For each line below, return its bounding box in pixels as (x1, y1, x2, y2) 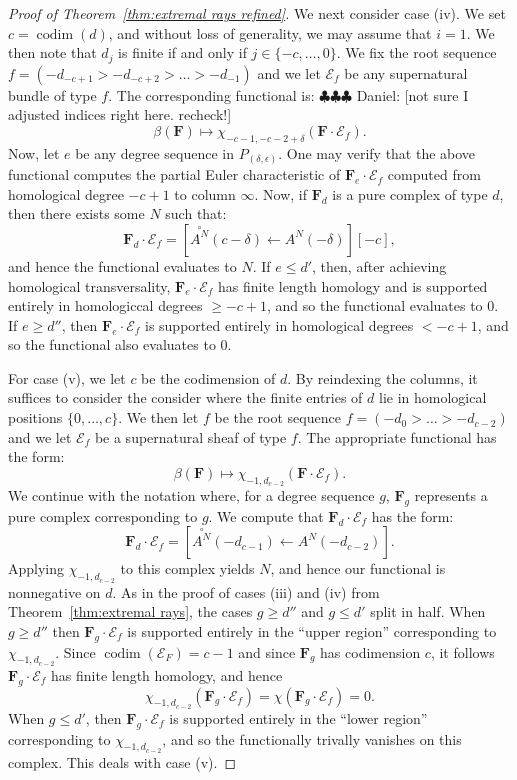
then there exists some (8, 203, 145, 224)
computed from (387, 164, 481, 185)
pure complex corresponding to (8, 505, 198, 526)
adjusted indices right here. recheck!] (8, 104, 232, 125)
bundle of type (8, 84, 97, 105)
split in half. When (370, 601, 486, 622)
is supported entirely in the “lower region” (169, 707, 428, 728)
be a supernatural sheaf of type (94, 426, 287, 447)
